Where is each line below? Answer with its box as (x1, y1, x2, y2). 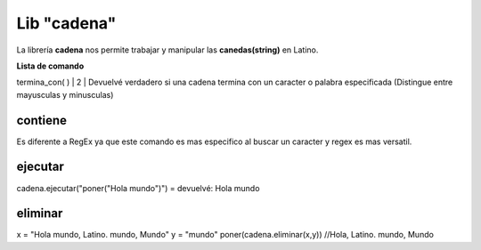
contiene (16, 112, 67, 128)
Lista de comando (16, 60, 85, 71)
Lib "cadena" (16, 13, 117, 33)
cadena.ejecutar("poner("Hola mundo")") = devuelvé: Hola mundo (16, 182, 260, 193)
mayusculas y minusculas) (16, 89, 114, 100)
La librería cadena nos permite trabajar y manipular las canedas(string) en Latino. (16, 44, 319, 55)
